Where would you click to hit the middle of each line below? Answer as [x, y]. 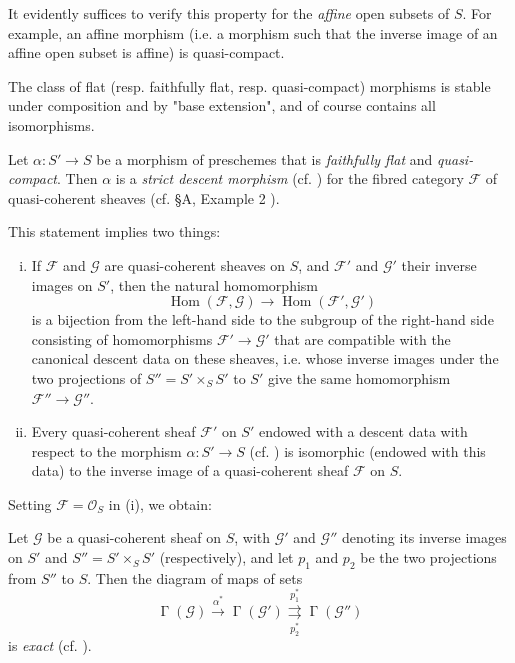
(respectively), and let [226, 557]
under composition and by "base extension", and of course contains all [222, 105]
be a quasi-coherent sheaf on [134, 537]
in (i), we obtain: [160, 503]
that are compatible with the [362, 338]
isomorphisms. [51, 124]
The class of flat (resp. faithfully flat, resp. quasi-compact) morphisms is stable [249, 85]
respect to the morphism [106, 450]
